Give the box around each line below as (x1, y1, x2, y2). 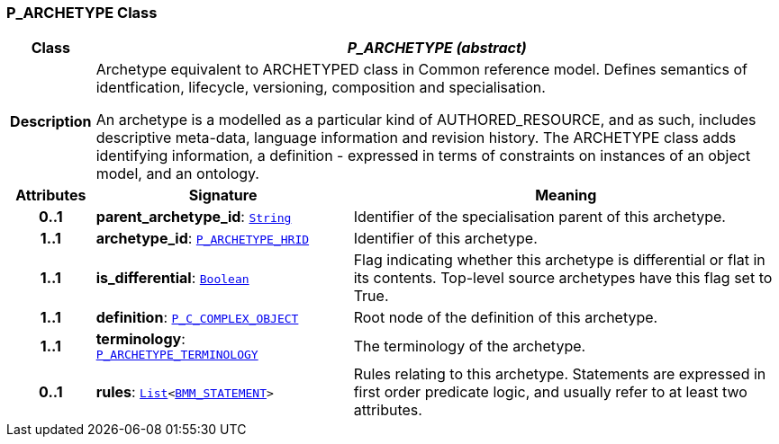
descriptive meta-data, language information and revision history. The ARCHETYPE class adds (95, 129, 737, 147)
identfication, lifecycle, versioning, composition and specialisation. (95, 78, 546, 97)
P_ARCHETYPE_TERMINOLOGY (95, 348, 258, 362)
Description (10, 112, 92, 131)
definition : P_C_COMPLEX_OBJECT (95, 308, 299, 327)
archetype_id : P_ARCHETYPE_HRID (95, 229, 310, 248)
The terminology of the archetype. (353, 336, 586, 355)
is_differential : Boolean (95, 269, 249, 288)
